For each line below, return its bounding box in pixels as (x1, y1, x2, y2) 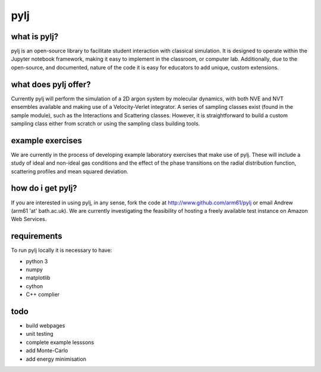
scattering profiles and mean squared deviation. (11, 168, 128, 175)
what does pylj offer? (11, 79, 92, 89)
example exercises (11, 135, 83, 146)
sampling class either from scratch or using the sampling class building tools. (11, 119, 200, 127)
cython (26, 282, 43, 289)
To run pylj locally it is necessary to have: (11, 247, 112, 254)
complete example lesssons (26, 339, 95, 346)
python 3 (26, 257, 48, 264)
